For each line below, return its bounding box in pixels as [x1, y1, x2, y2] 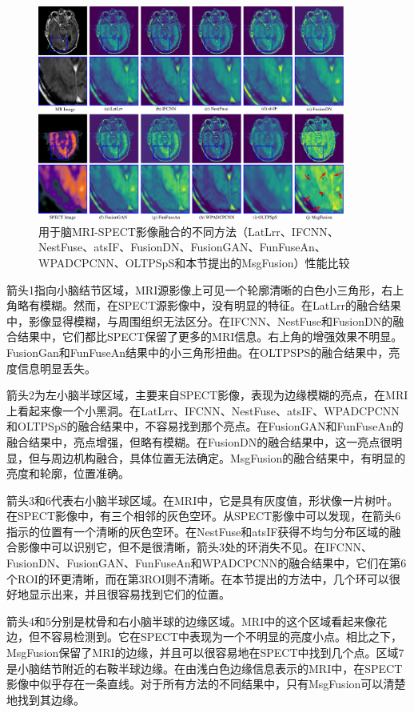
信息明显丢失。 [17, 359, 96, 376]
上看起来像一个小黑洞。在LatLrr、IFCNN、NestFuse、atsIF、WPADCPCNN [6, 402, 400, 419]
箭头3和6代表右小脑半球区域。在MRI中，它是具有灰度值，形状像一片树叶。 [6, 491, 399, 508]
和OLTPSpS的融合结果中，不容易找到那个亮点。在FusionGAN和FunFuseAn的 [6, 418, 404, 435]
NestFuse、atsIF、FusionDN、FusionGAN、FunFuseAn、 [38, 238, 326, 255]
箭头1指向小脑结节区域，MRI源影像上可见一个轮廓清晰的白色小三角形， [6, 281, 382, 298]
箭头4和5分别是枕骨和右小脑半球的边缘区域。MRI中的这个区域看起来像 [6, 612, 376, 629]
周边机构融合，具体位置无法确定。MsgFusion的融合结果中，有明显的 [50, 449, 406, 466]
